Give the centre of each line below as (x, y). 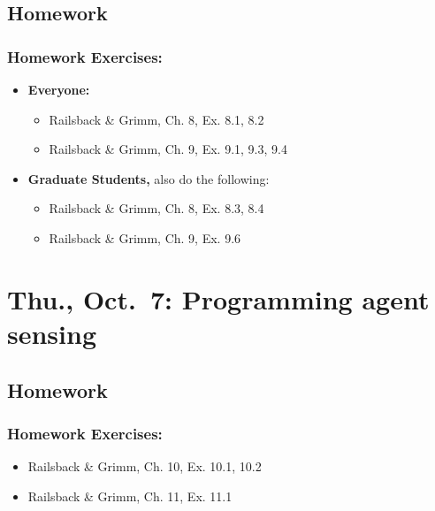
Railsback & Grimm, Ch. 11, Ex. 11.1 (130, 496)
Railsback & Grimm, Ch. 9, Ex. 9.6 (145, 237)
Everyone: (59, 89)
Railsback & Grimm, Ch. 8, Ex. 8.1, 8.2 (156, 119)
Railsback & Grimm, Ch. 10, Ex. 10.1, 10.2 (145, 466)
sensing (52, 333)
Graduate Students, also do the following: (149, 178)
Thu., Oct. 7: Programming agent (218, 298)
